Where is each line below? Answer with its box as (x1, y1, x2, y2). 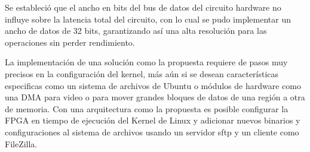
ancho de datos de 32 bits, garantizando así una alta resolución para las (5, 24, 267, 37)
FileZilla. (5, 137, 38, 150)
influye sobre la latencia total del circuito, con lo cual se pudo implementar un (5, 12, 291, 25)
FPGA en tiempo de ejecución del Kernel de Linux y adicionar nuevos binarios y (5, 114, 300, 126)
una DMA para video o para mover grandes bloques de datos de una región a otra (5, 91, 305, 103)
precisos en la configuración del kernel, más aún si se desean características (5, 67, 279, 80)
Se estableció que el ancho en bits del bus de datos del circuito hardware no (5, 1, 281, 13)
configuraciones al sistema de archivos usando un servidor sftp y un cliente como (5, 125, 299, 138)
